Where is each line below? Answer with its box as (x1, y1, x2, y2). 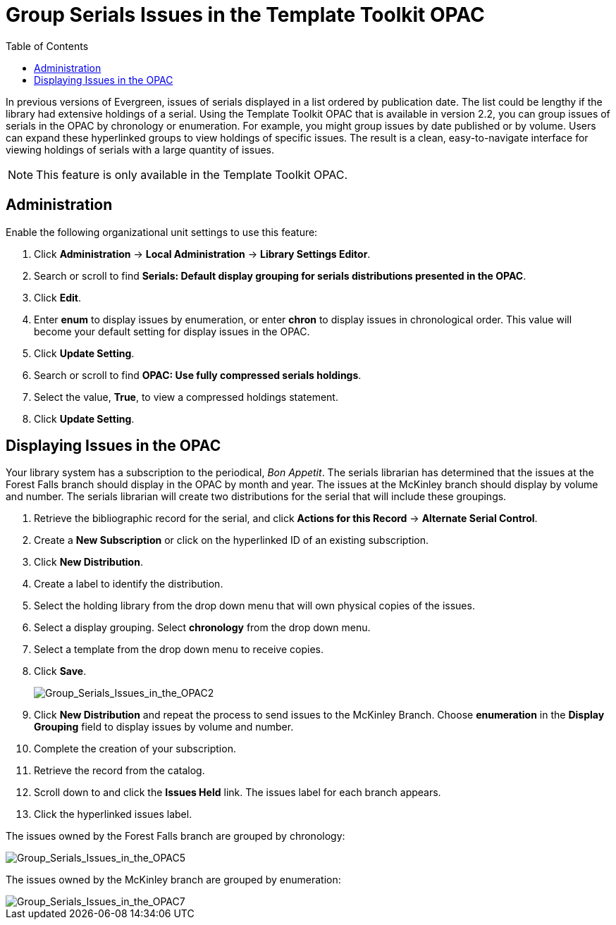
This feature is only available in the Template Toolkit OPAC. (36, 167, 347, 182)
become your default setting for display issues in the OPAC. (34, 325, 310, 337)
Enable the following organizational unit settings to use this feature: (6, 225, 318, 238)
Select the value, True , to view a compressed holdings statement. (34, 390, 338, 403)
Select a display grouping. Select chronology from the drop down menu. (34, 621, 371, 634)
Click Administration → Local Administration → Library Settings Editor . (34, 247, 371, 260)
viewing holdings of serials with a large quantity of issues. (6, 143, 275, 156)
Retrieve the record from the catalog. (34, 764, 205, 777)
